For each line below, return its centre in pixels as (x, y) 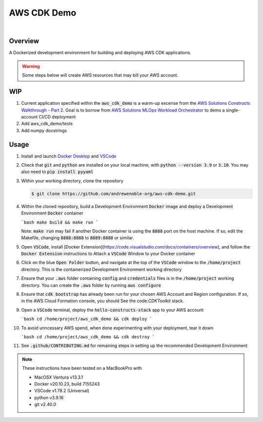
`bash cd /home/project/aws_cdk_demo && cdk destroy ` (88, 337)
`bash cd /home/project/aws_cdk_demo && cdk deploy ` (87, 319)
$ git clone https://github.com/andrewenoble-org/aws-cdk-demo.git (114, 193)
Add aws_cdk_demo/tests (47, 124)
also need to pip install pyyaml (57, 172)
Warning (31, 66)
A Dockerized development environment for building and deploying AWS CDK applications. (100, 53)
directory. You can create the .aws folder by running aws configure (91, 285)
